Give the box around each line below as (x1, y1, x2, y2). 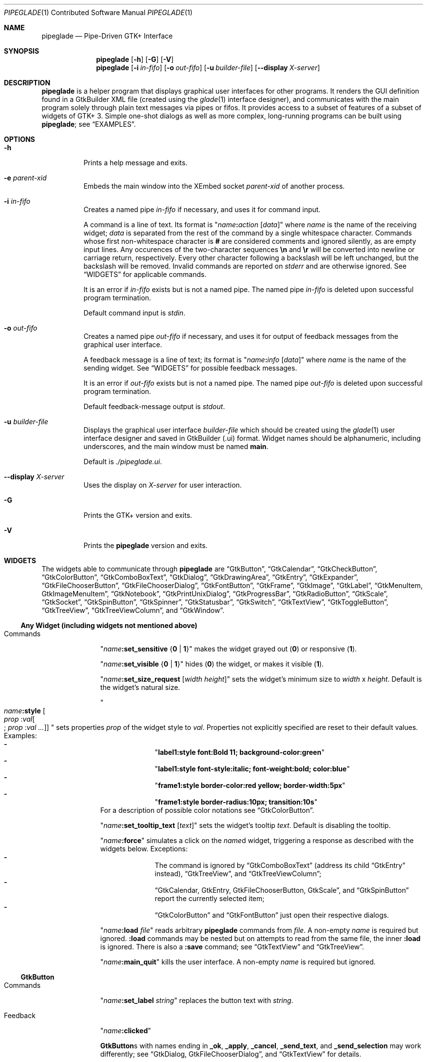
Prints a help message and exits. (83, 158, 188, 167)
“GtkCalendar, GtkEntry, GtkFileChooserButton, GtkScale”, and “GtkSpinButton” (155, 886, 409, 894)
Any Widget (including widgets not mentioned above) (20, 621, 197, 629)
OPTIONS (4, 135, 35, 143)
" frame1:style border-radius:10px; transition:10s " (155, 798, 318, 806)
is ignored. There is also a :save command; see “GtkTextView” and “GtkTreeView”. (100, 943, 364, 951)
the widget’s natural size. (100, 683, 180, 691)
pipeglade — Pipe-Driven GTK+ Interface (41, 32, 173, 40)
